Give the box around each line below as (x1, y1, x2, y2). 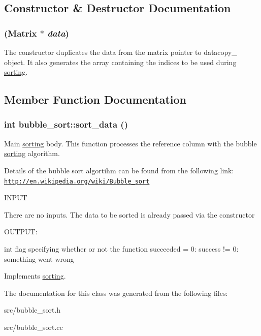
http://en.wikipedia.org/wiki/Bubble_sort (4, 177, 150, 185)
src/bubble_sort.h (4, 304, 61, 315)
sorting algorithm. (4, 148, 60, 159)
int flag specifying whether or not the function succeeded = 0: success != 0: (4, 243, 239, 254)
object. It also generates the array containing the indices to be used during (4, 56, 237, 67)
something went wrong (4, 253, 74, 264)
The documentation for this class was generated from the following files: (4, 287, 228, 298)
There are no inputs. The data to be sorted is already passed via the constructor (4, 209, 255, 220)
